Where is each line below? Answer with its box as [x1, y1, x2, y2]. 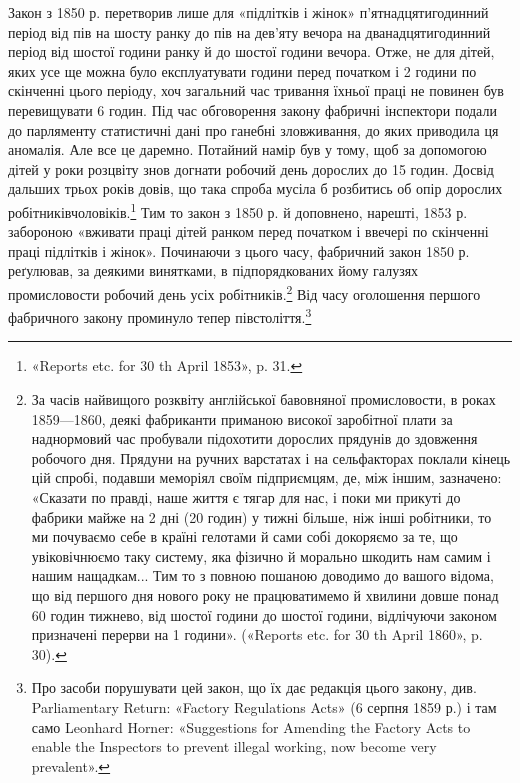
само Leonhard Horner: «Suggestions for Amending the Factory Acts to [31, 716, 471, 737]
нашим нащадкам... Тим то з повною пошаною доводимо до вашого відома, [31, 565, 494, 586]
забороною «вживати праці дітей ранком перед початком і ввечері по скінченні [8, 221, 489, 242]
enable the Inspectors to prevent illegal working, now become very [31, 736, 437, 757]
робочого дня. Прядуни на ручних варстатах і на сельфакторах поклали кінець [31, 447, 511, 468]
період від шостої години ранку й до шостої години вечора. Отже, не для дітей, [8, 41, 495, 62]
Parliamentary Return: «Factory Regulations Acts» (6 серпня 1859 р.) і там [31, 696, 497, 717]
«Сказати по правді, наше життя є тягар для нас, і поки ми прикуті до [31, 487, 461, 508]
